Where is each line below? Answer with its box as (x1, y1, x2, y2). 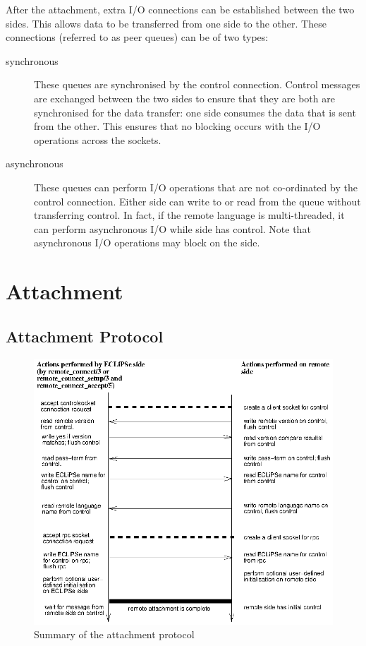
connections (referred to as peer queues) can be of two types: (6, 30, 269, 44)
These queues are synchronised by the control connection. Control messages (34, 77, 360, 92)
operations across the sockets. (34, 132, 161, 147)
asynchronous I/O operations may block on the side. (34, 235, 260, 250)
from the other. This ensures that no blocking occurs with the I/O (34, 119, 321, 133)
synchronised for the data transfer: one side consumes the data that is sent (34, 104, 356, 119)
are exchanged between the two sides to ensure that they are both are (34, 90, 335, 105)
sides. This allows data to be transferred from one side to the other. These (6, 16, 327, 30)
